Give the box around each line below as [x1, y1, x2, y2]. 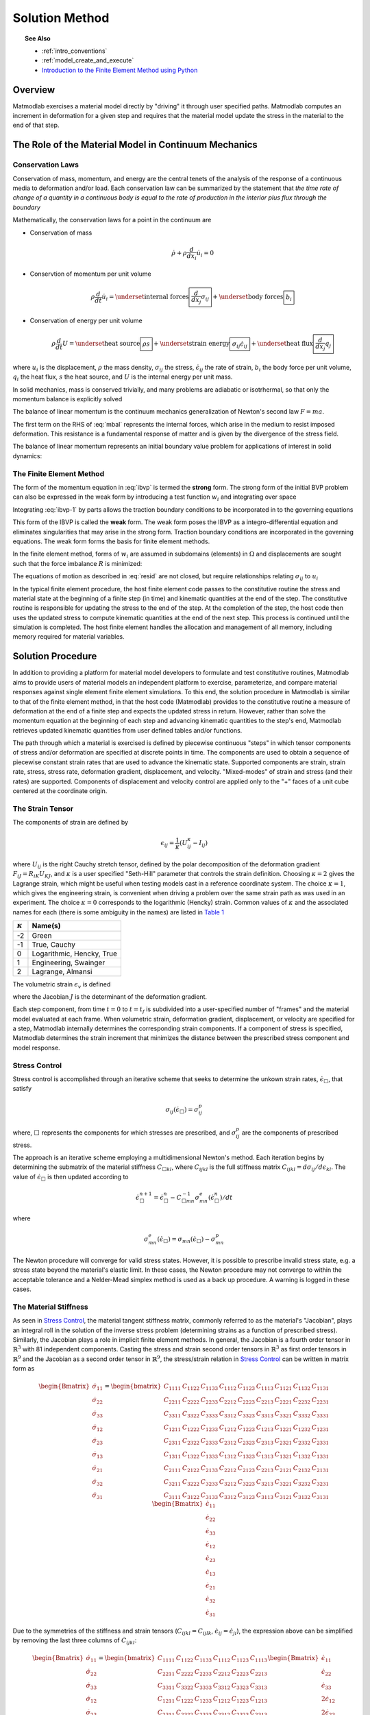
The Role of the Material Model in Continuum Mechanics [12, 139, 258, 151]
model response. [12, 1043, 61, 1052]
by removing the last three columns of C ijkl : [12, 1636, 137, 1646]
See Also [25, 34, 51, 43]
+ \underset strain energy [153, 340, 230, 348]
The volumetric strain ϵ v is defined [12, 980, 111, 990]
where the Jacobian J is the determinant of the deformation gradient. [12, 992, 208, 1001]
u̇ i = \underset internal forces [101, 293, 189, 303]
